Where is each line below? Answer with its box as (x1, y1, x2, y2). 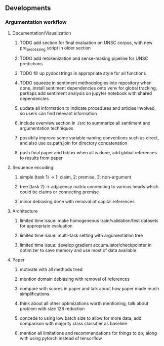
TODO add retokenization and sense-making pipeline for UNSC (19, 55, 148, 61)
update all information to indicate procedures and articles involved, (19, 105, 156, 111)
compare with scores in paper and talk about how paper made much (19, 286, 159, 292)
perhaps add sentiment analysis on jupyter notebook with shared (19, 90, 152, 96)
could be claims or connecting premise (19, 189, 99, 195)
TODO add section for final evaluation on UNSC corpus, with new (19, 40, 153, 45)
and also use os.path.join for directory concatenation (19, 140, 127, 146)
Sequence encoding (12, 165, 53, 171)
